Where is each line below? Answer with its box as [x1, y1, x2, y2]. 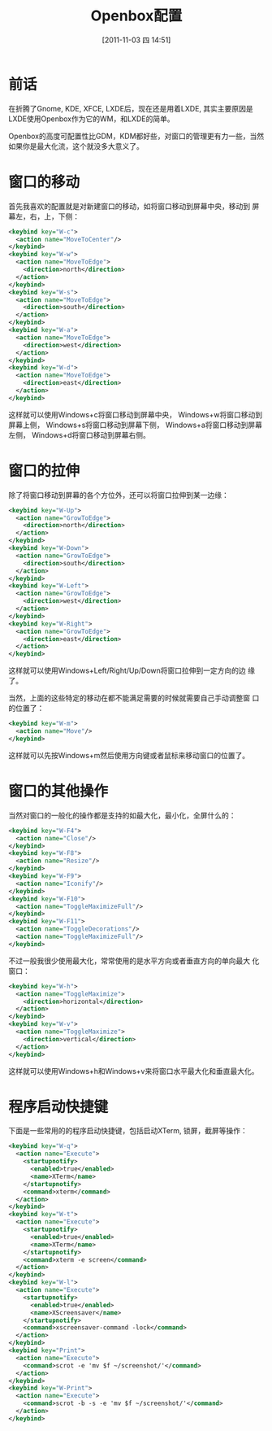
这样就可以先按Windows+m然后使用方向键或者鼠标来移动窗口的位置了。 [8, 750, 250, 760]
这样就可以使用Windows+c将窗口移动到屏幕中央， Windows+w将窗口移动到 [8, 409, 262, 419]
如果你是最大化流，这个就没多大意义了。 [8, 141, 144, 151]
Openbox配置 [90, 7, 183, 25]
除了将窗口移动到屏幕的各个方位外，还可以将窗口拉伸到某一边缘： [8, 490, 229, 500]
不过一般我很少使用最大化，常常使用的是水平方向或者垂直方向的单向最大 [8, 956, 250, 966]
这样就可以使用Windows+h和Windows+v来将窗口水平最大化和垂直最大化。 [8, 1066, 259, 1075]
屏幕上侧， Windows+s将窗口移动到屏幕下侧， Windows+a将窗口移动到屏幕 [8, 420, 262, 430]
